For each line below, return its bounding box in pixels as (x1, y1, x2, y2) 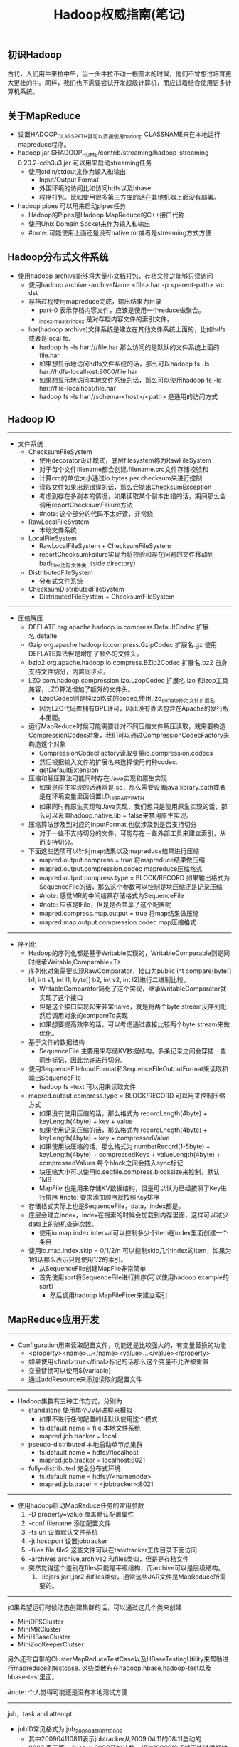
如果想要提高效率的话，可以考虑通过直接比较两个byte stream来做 (38, 1020, 230, 1029)
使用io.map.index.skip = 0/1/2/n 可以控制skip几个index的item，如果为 (28, 1246, 232, 1254)
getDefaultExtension (38, 766, 99, 774)
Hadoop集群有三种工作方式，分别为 (17, 1396, 122, 1405)
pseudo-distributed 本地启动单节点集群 (28, 1440, 144, 1448)
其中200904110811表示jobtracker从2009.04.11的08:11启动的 (28, 1735, 201, 1743)
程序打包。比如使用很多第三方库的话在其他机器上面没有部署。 (38, 193, 221, 202)
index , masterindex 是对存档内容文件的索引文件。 (38, 314, 174, 325)
